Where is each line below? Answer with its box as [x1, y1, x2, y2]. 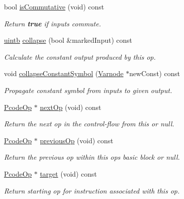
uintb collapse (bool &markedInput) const [4, 35, 132, 45]
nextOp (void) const [40, 101, 101, 112]
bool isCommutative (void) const [4, 1, 104, 11]
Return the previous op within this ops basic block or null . [4, 152, 180, 162]
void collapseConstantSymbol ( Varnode [4, 68, 124, 79]
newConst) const [129, 68, 180, 79]
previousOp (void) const [40, 135, 113, 145]
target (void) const [40, 168, 97, 179]
